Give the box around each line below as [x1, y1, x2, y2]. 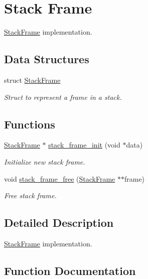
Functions [4, 116, 55, 131]
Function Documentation [4, 262, 136, 278]
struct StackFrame [4, 74, 61, 85]
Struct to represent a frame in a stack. [4, 91, 122, 102]
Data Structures [4, 51, 89, 67]
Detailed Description [4, 215, 114, 230]
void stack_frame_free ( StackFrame [4, 173, 115, 184]
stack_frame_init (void [48, 139, 120, 150]
